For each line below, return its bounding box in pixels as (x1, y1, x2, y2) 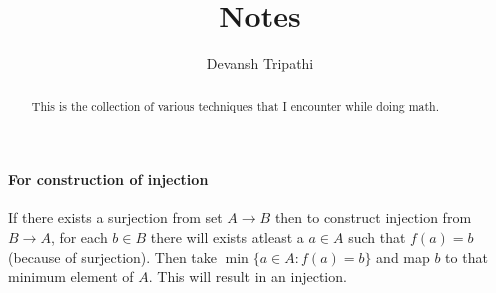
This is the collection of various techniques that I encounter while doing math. (31, 97, 440, 114)
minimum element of (8, 266, 134, 287)
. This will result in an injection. (148, 266, 347, 287)
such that (348, 226, 406, 247)
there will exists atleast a (150, 226, 304, 247)
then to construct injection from (274, 207, 472, 228)
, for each (50, 226, 108, 247)
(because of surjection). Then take (8, 246, 218, 267)
